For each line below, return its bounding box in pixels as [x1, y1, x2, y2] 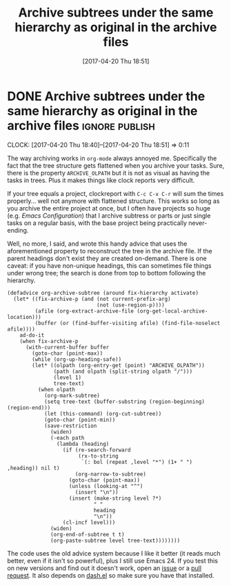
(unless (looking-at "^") [68, 482, 143, 489]
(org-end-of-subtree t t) [50, 531, 125, 538]
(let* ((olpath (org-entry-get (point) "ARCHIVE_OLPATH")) [32, 362, 205, 369]
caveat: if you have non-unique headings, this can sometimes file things [7, 261, 212, 270]
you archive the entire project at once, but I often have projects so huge [7, 204, 211, 212]
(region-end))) [7, 404, 51, 411]
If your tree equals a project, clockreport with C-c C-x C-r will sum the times [7, 189, 224, 197]
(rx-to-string [78, 452, 119, 460]
